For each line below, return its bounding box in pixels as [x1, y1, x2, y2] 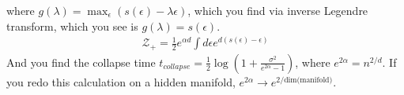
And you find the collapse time [6, 53, 156, 70]
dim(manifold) [284, 75, 333, 84]
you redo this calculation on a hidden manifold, [6, 73, 236, 90]
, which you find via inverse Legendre [187, 2, 368, 18]
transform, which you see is [6, 17, 138, 34]
